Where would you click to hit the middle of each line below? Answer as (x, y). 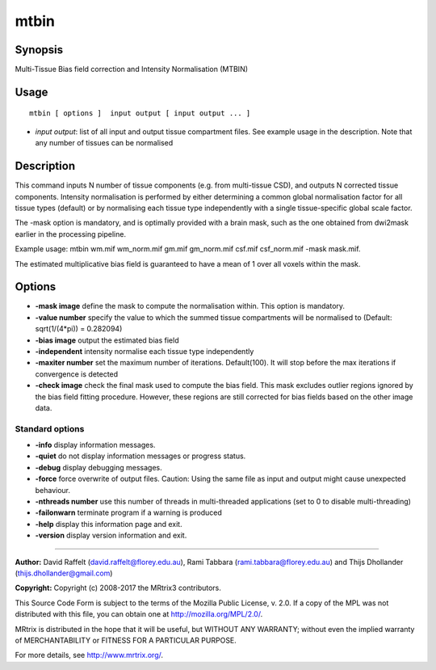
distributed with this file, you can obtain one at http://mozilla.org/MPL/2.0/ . (139, 614)
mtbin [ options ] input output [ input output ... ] (140, 114)
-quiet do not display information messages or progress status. (140, 456)
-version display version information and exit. (111, 535)
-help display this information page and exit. (109, 524)
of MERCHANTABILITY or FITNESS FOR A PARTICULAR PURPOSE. (126, 640)
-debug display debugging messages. (99, 467)
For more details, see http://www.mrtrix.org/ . (89, 655)
